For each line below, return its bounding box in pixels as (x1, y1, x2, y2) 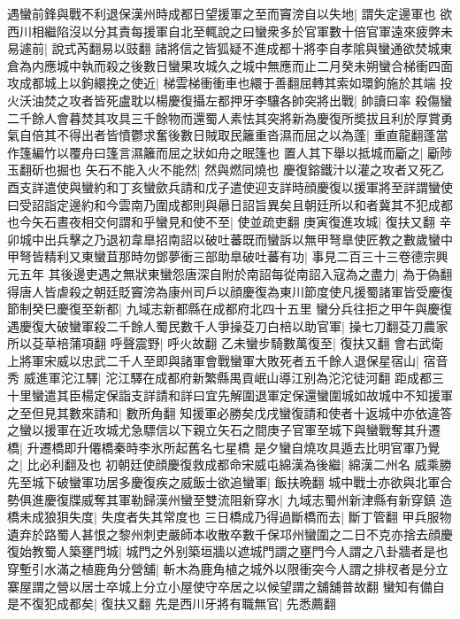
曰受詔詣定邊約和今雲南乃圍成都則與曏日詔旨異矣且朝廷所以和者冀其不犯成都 (7, 195, 453, 213)
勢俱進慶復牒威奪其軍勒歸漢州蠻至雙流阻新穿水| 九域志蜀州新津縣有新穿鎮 (7, 490, 436, 508)
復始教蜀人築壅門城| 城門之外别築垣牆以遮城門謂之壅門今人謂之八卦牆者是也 (7, 542, 448, 561)
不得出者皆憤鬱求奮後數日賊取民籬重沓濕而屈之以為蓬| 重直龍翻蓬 (56, 126, 436, 144)
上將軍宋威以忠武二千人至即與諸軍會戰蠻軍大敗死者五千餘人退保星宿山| (7, 351, 419, 369)
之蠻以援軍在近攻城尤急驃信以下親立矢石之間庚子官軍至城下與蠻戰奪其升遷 (7, 421, 441, 439)
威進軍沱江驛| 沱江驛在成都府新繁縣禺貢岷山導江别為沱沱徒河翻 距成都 (23, 368, 432, 387)
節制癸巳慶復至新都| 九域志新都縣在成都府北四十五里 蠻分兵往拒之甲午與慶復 (7, 299, 453, 318)
